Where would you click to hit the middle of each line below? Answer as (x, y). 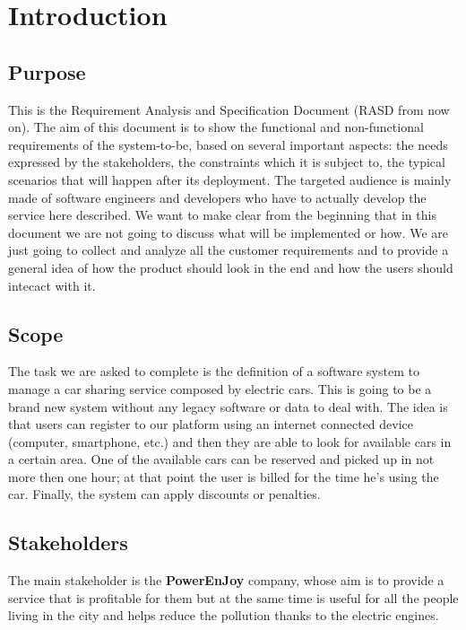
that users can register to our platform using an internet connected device (211, 424)
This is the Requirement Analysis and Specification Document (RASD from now (229, 109)
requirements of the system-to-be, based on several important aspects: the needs (228, 144)
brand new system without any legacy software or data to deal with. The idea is (228, 406)
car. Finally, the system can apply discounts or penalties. (164, 494)
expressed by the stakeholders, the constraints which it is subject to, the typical (227, 162)
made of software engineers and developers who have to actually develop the (217, 197)
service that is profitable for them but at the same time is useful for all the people (233, 597)
